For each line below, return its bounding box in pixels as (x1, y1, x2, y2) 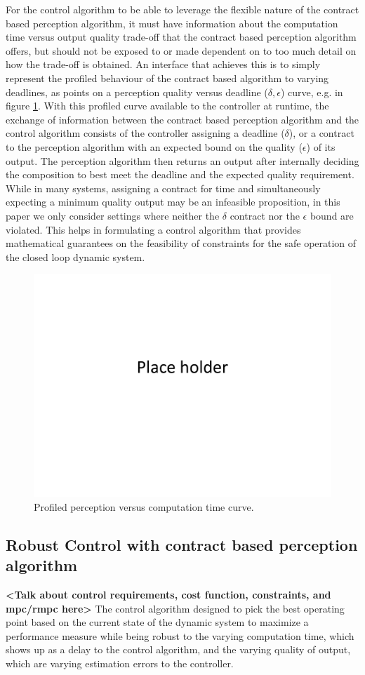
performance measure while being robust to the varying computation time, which (6, 628, 354, 643)
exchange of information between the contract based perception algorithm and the (6, 112, 359, 126)
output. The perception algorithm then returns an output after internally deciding (6, 153, 359, 168)
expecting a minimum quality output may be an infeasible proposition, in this (6, 194, 340, 209)
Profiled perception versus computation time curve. (34, 499, 254, 514)
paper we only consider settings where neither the (6, 208, 220, 222)
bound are (310, 208, 354, 222)
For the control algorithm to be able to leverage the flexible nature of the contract (6, 2, 359, 16)
